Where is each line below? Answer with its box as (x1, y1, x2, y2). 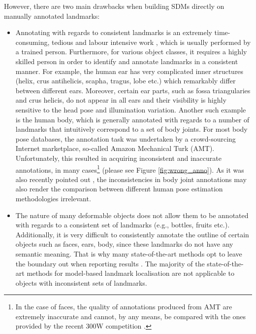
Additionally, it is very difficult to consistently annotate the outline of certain (15, 229, 249, 239)
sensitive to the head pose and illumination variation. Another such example (15, 104, 246, 114)
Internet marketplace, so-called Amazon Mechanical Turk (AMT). (15, 143, 215, 153)
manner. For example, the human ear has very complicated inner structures (15, 66, 244, 76)
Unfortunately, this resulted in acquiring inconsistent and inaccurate (15, 152, 222, 163)
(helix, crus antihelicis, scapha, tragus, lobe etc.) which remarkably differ (15, 75, 236, 86)
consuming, (15, 37, 50, 47)
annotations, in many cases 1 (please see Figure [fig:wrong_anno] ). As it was (15, 163, 244, 175)
